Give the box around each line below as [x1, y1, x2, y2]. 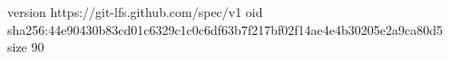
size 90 [7, 38, 44, 56]
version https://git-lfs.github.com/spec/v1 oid [7, 3, 263, 21]
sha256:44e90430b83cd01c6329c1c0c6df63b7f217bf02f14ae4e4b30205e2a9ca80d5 [7, 20, 443, 38]
